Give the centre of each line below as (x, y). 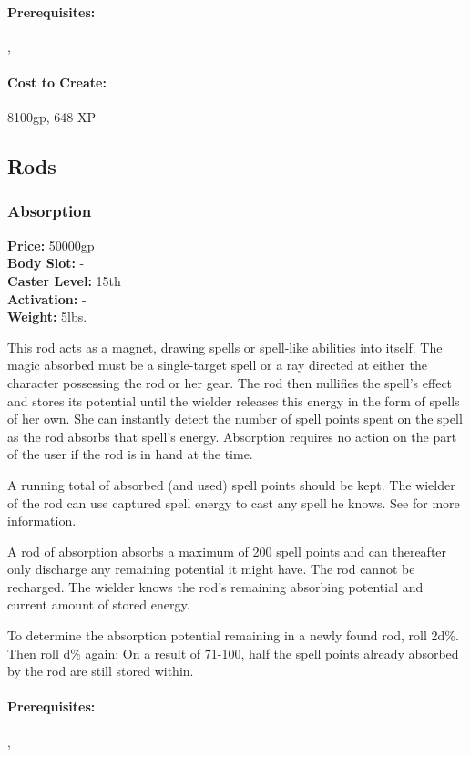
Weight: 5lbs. (47, 317)
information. (42, 521)
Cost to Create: (57, 82)
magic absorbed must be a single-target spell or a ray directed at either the (217, 365)
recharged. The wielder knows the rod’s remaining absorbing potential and (215, 586)
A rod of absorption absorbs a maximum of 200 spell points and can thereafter (227, 551)
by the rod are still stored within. (101, 671)
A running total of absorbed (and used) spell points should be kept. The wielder (231, 484)
